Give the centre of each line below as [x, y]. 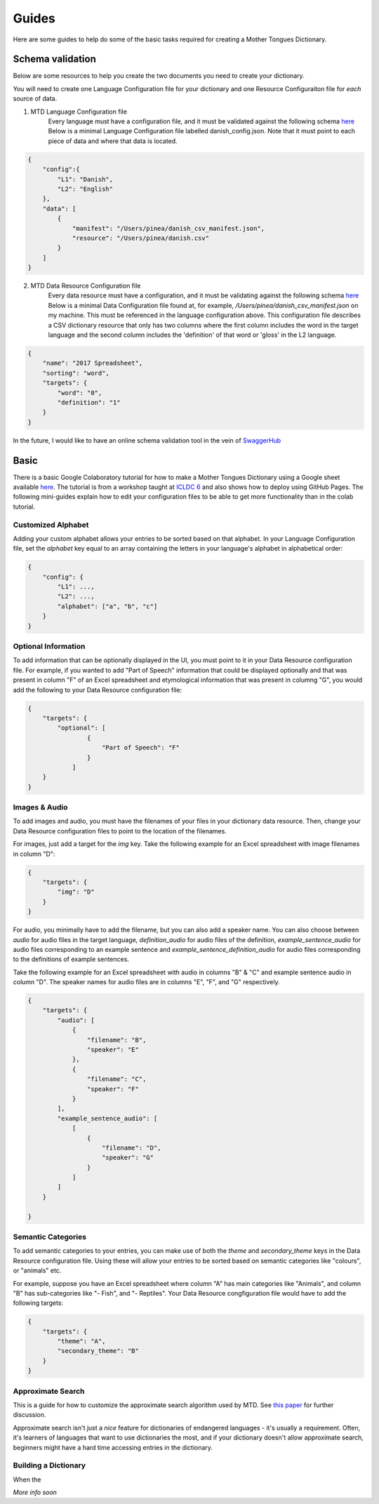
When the [27, 1479]
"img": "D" [76, 892]
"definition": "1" [89, 402]
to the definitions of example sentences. [71, 959]
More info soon [35, 1492]
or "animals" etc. [37, 1270]
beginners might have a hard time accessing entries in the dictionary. [113, 1447]
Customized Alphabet [51, 525]
